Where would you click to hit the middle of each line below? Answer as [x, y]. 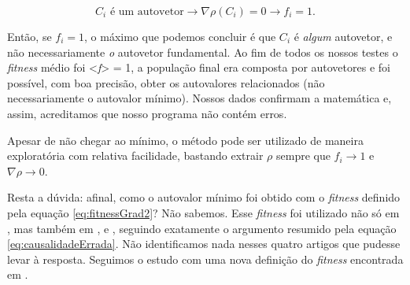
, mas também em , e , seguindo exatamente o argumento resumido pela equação [202, 228]
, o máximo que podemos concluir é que [180, 36]
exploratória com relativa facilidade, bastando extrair [135, 155]
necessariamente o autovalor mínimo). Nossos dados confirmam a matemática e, [199, 98]
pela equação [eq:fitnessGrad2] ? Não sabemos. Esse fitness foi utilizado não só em [203, 212]
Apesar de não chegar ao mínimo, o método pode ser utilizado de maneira [185, 140]
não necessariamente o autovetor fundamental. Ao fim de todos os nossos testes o [203, 52]
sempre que [303, 155]
